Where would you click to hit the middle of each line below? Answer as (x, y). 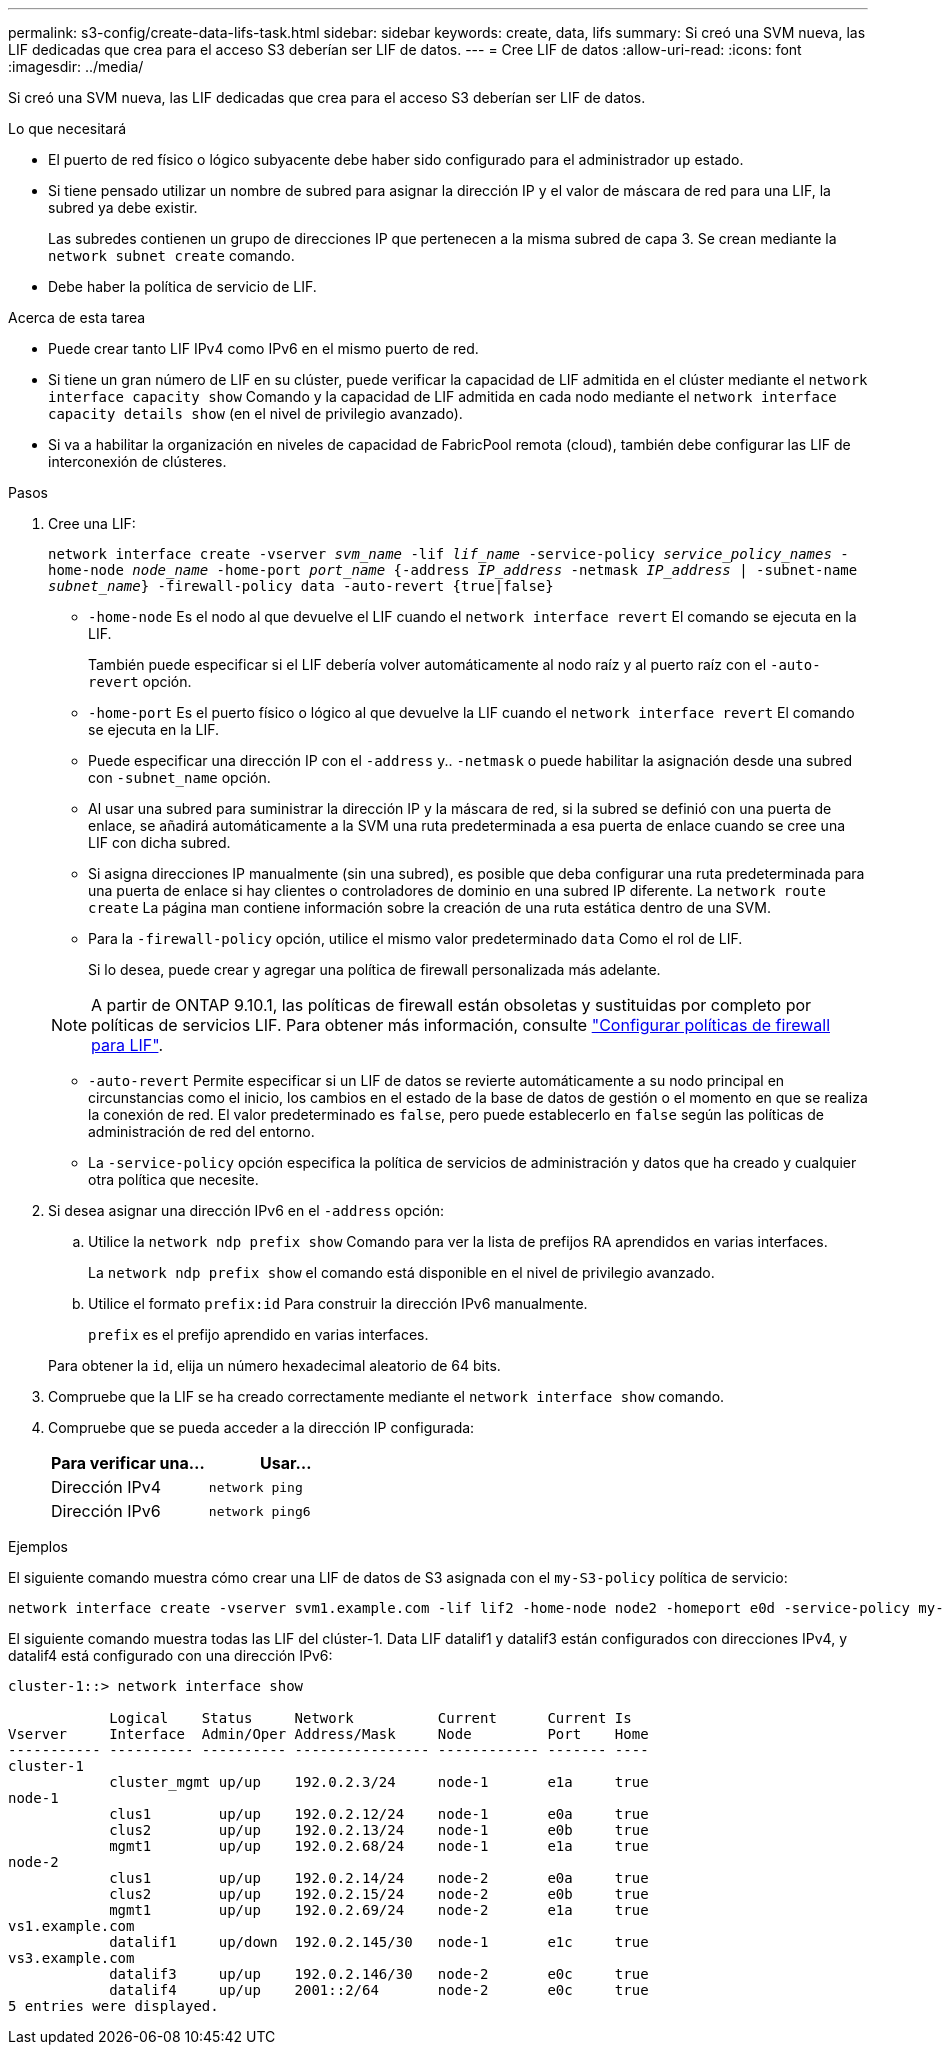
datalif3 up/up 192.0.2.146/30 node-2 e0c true (379, 1974)
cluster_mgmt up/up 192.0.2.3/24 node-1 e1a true (379, 1782)
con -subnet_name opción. (179, 777)
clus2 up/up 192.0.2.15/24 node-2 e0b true (379, 1894)
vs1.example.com (71, 1926)
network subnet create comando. (171, 255)
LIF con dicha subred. (159, 842)
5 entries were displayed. (113, 2006)
